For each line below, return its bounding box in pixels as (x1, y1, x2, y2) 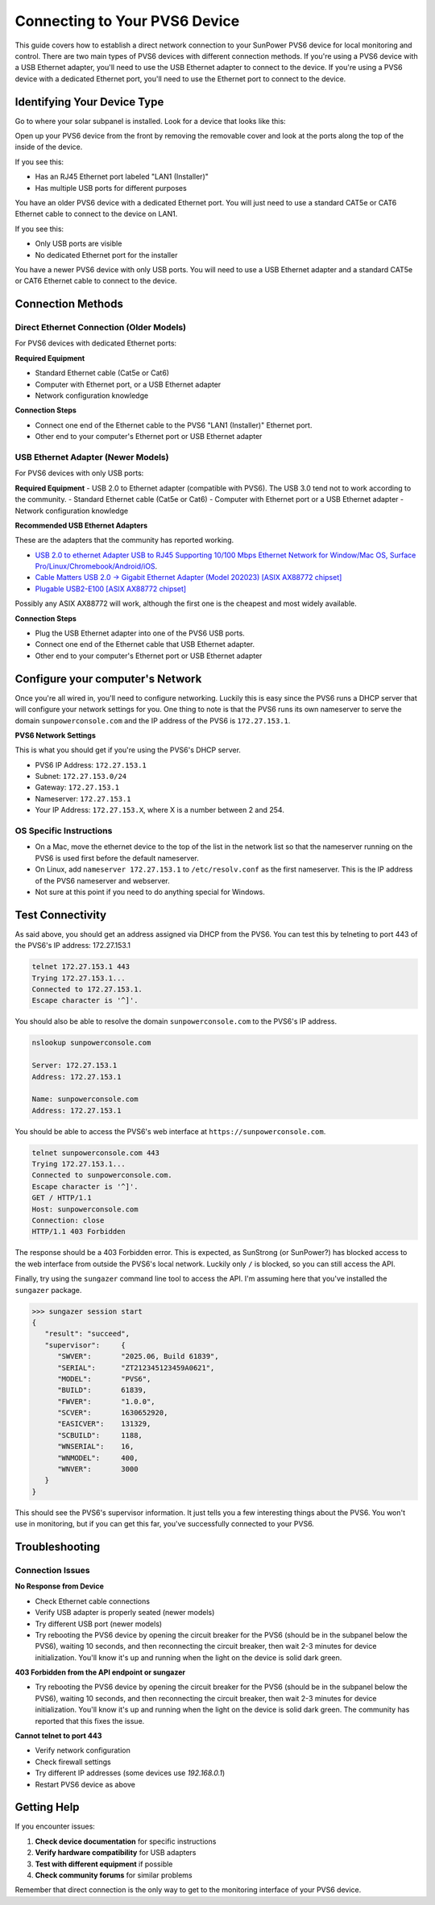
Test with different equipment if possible (35, 1859, 173, 1869)
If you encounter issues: (14, 1821, 96, 1832)
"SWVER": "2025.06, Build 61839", (57, 1352, 219, 1361)
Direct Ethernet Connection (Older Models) (14, 322, 187, 333)
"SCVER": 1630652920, (57, 1408, 168, 1418)
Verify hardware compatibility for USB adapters (35, 1848, 197, 1857)
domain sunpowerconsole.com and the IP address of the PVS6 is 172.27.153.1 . (14, 715, 291, 725)
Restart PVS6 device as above (35, 1779, 136, 1789)
